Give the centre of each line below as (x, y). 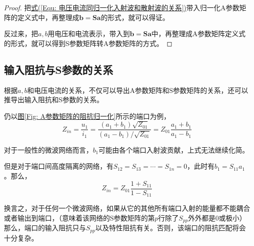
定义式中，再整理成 (48, 17)
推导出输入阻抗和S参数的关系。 (54, 100)
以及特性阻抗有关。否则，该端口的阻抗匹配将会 (171, 228)
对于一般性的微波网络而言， (48, 149)
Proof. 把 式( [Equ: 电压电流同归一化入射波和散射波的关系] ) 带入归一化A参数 (122, 7)
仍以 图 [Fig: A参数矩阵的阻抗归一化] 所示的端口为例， (87, 116)
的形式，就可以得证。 (135, 17)
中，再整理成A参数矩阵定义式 (199, 34)
